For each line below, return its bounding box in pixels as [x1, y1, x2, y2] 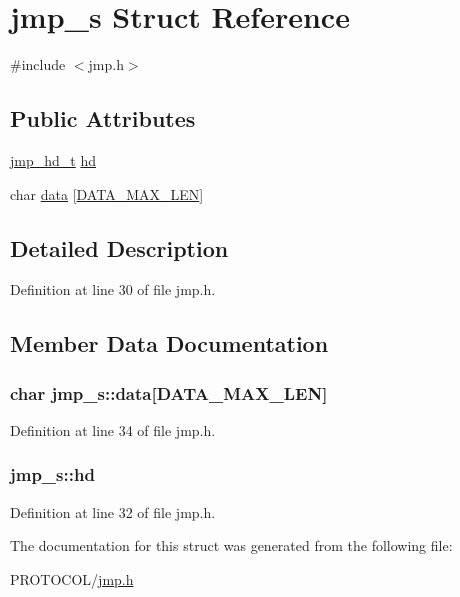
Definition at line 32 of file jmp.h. [10, 501, 216, 522]
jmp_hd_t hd [10, 149, 96, 170]
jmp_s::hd [10, 462, 95, 487]
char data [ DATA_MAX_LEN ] [10, 183, 204, 204]
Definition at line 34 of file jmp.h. [10, 419, 216, 440]
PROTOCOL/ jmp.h [10, 568, 134, 589]
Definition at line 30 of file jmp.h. [10, 279, 216, 300]
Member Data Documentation [10, 328, 329, 359]
